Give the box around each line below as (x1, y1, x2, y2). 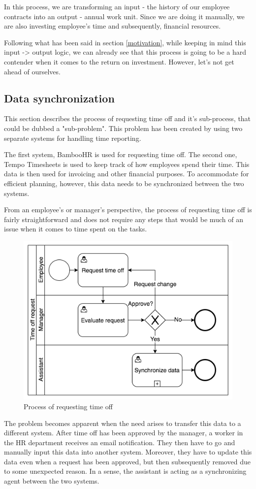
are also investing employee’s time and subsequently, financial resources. (4, 21, 221, 31)
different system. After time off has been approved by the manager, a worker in (4, 427, 243, 438)
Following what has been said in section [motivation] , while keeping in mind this (4, 37, 246, 47)
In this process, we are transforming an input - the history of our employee (4, 1, 230, 11)
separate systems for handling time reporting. (4, 132, 141, 143)
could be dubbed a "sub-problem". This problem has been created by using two (4, 123, 243, 133)
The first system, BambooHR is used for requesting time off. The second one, (4, 149, 237, 160)
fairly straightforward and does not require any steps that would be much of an (4, 214, 243, 224)
